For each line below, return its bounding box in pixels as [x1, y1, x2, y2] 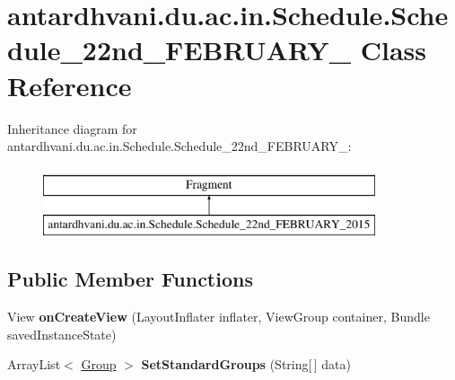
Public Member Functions [7, 265, 253, 293]
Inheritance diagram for [7, 119, 137, 137]
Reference [7, 66, 132, 103]
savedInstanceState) [7, 324, 117, 343]
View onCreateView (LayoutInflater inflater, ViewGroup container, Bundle [7, 307, 430, 326]
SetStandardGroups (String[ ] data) [141, 355, 351, 374]
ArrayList [7, 355, 61, 374]
